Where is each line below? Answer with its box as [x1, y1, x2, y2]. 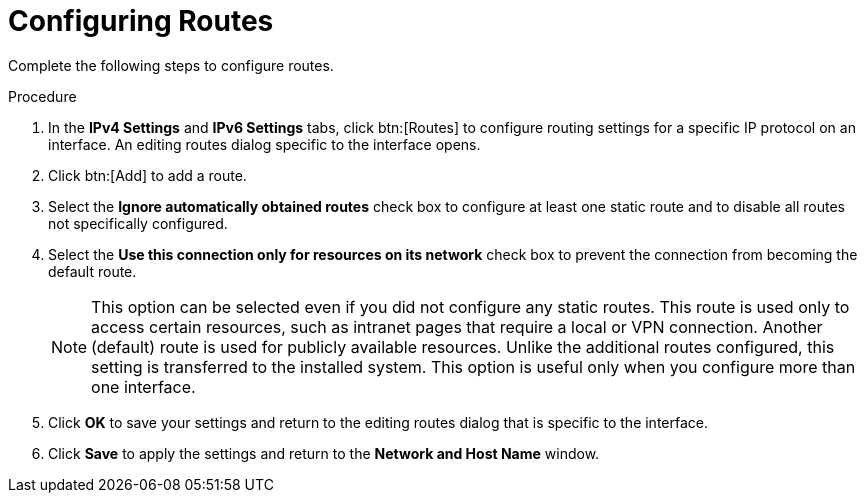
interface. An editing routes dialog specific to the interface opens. [48, 135, 481, 153]
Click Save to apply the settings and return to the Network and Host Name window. [48, 444, 600, 462]
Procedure [8, 87, 77, 105]
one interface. [91, 376, 196, 397]
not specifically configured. [48, 214, 228, 232]
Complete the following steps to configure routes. [8, 56, 334, 74]
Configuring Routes [8, 4, 274, 38]
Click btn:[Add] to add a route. [48, 166, 247, 184]
